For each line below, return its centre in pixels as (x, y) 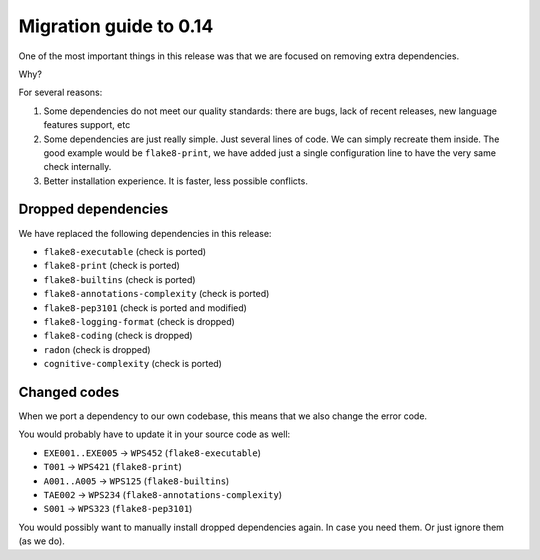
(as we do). (41, 541)
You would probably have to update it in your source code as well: (154, 434)
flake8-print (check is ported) (111, 266)
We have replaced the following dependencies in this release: (145, 233)
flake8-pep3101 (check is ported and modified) (145, 307)
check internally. (77, 167)
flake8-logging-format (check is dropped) (139, 321)
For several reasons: (60, 92)
